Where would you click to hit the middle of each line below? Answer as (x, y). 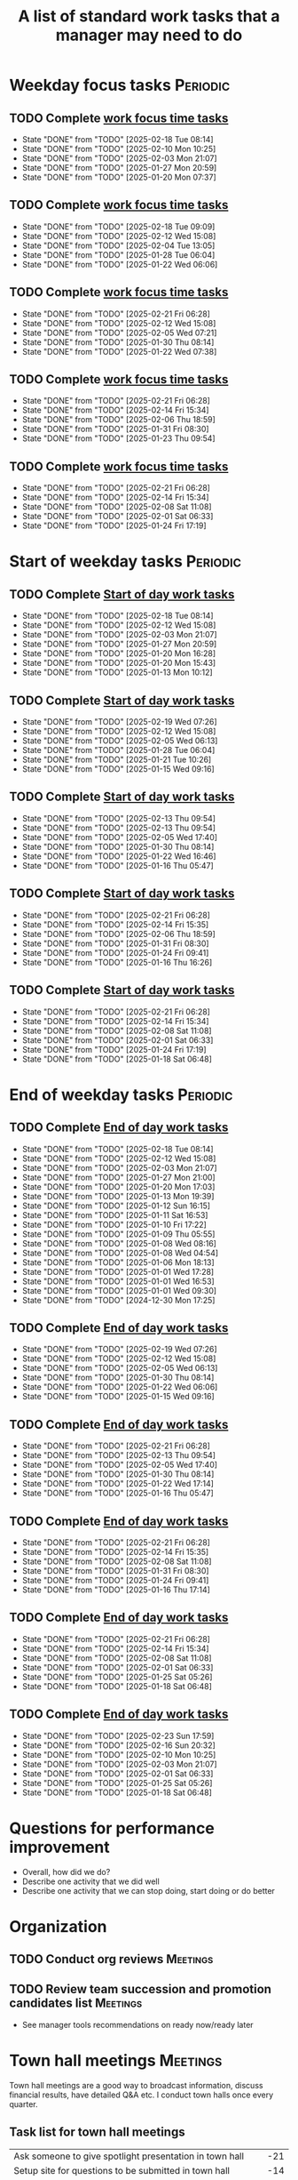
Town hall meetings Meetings (116, 2061)
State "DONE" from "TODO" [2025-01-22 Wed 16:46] (119, 856)
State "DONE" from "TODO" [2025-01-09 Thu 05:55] (118, 1234)
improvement (60, 1847)
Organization (58, 1926)
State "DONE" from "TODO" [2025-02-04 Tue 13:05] (118, 245)
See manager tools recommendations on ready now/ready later (138, 2024)
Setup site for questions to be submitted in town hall (122, 2170)
